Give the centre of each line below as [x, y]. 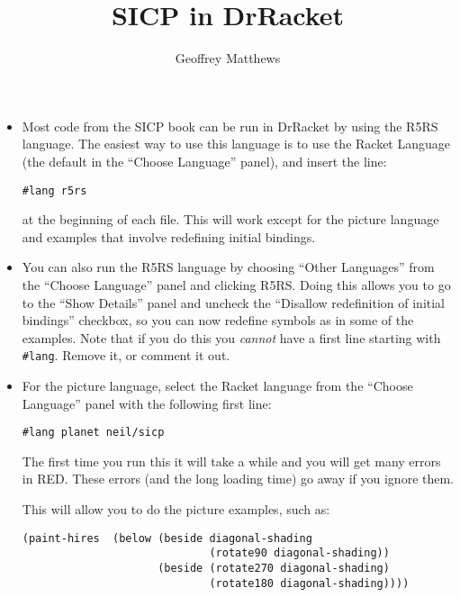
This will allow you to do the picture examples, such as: [176, 509]
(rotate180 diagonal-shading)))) [309, 583]
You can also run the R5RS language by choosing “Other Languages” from [228, 267]
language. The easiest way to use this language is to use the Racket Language [236, 144]
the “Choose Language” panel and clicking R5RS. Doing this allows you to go [236, 284]
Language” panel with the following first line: [147, 403]
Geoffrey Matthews [228, 58]
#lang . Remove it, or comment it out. [126, 355]
